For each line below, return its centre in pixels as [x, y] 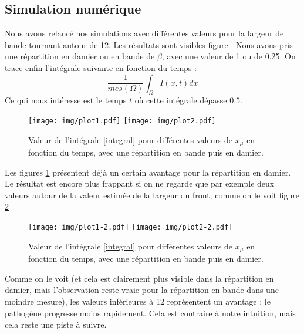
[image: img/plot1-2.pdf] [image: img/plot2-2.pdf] [131, 227]
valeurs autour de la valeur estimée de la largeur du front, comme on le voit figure [152, 195]
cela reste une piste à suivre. [56, 324]
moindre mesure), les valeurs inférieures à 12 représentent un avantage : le [138, 301]
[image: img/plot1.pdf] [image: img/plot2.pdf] [122, 121]
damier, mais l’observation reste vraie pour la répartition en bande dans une [142, 290]
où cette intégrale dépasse [181, 100]
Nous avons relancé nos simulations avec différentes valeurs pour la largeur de [144, 33]
